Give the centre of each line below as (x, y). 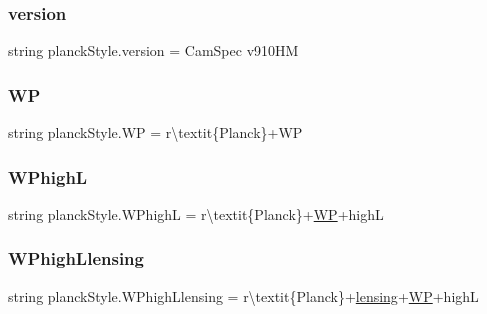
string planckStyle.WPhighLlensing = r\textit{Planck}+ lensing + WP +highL (243, 295)
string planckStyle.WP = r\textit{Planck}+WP (155, 132)
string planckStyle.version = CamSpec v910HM (153, 50)
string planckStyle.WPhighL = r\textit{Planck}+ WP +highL (196, 213)
